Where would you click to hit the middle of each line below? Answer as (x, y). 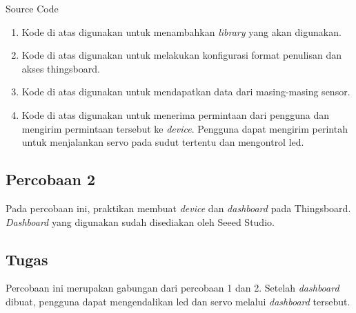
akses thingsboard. (61, 68)
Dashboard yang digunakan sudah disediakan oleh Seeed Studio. (140, 221)
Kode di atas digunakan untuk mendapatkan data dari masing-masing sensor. (186, 92)
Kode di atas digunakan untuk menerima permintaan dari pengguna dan (175, 114)
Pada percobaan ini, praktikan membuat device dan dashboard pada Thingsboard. (178, 208)
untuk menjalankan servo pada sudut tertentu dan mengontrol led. (163, 142)
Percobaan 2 (51, 179)
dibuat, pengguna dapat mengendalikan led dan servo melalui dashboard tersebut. (178, 301)
